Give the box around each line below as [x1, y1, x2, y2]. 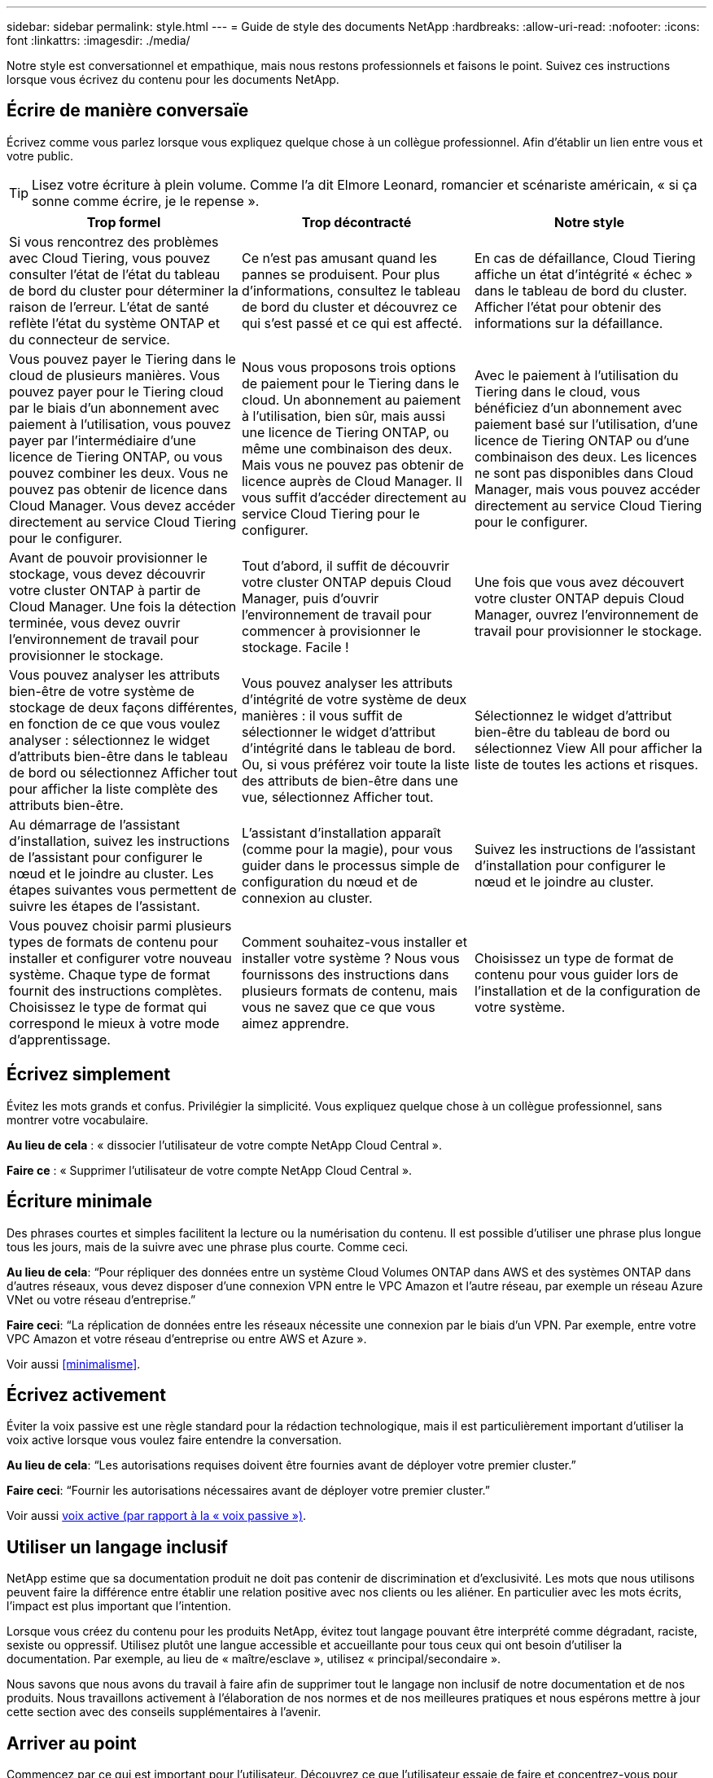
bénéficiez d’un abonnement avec [474, 399, 682, 416]
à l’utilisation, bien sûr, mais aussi [241, 407, 445, 424]
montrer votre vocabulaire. [7, 1112, 149, 1127]
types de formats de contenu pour [9, 933, 219, 950]
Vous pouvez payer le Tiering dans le [9, 350, 236, 367]
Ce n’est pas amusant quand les [241, 249, 437, 266]
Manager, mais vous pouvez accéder [474, 480, 701, 497]
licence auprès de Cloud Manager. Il [241, 472, 462, 489]
